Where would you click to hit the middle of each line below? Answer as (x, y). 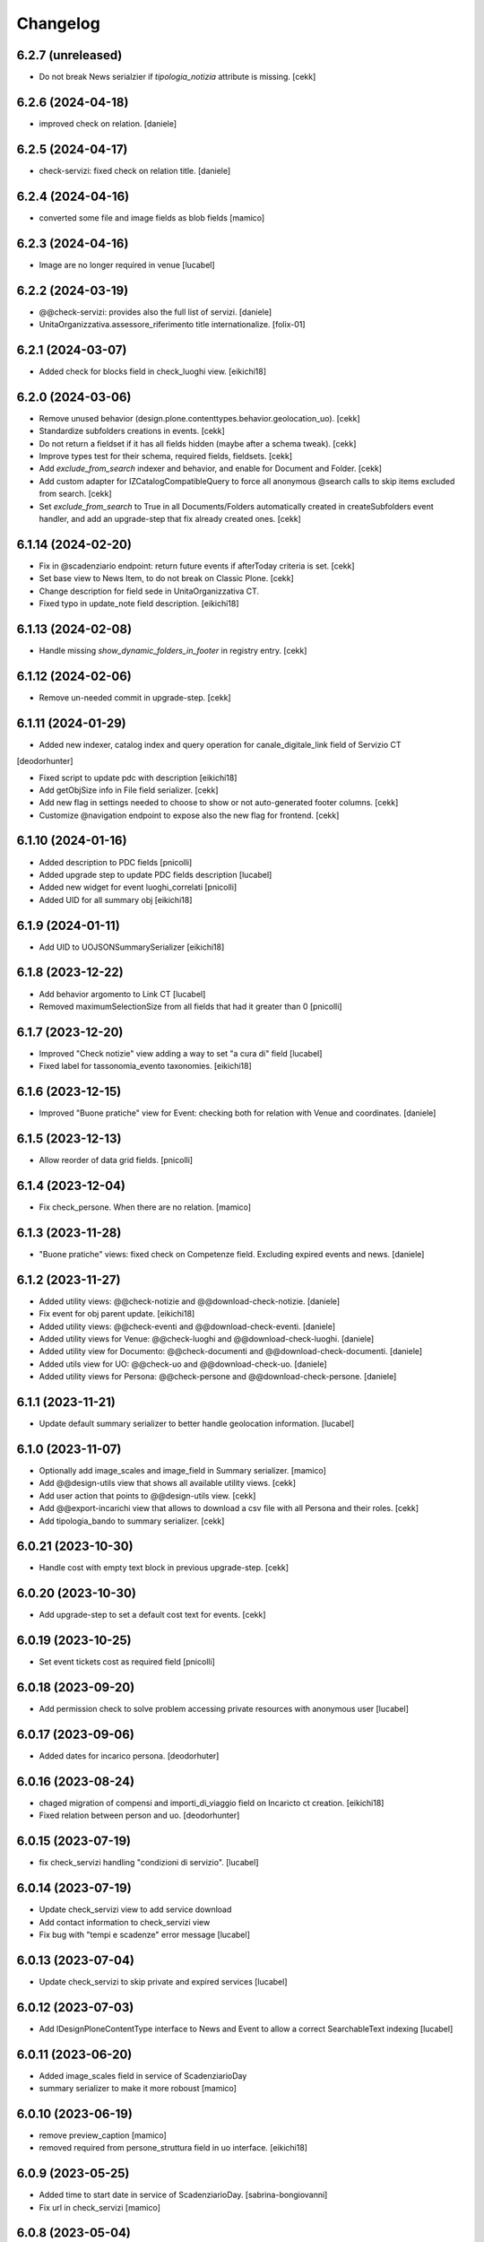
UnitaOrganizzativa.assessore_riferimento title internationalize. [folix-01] (172, 324)
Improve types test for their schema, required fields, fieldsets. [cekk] (166, 456)
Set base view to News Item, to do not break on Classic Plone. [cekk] (167, 578)
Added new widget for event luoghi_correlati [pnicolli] (138, 887)
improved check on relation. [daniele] (108, 123)
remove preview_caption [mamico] (103, 2135)
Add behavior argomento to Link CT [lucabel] (122, 994)
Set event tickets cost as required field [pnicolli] (127, 1662)
